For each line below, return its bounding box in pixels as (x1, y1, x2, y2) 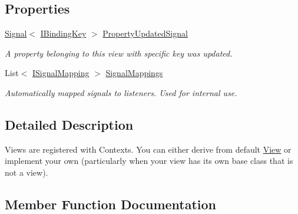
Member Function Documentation (5, 195, 217, 213)
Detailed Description (5, 115, 134, 133)
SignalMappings (105, 67, 163, 79)
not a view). (5, 166, 48, 178)
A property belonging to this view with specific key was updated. (5, 47, 233, 59)
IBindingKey (40, 27, 87, 39)
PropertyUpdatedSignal (102, 27, 188, 39)
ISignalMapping (32, 67, 90, 79)
